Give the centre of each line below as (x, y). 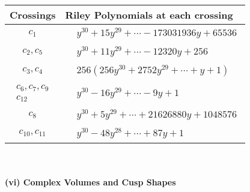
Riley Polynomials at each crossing (149, 15)
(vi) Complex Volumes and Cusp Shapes (90, 182)
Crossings (33, 15)
